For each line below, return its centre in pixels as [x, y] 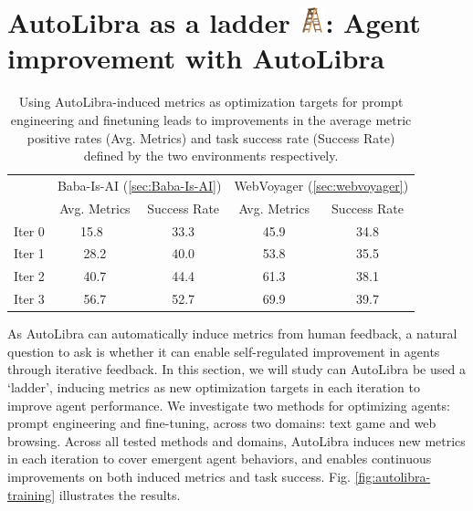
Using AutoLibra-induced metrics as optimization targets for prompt [211, 102]
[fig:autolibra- [393, 476]
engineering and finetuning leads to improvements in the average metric [211, 119]
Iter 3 [29, 299]
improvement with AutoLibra [196, 58]
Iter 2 [29, 276]
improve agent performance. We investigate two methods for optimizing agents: [229, 405]
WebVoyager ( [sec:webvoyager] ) [321, 185]
